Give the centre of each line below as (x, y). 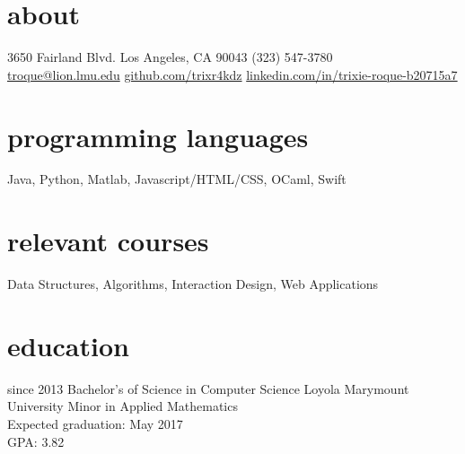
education (68, 345)
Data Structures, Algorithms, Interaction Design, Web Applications (193, 284)
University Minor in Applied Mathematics (123, 406)
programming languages (158, 136)
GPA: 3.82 (36, 441)
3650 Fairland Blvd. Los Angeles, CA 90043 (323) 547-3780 (170, 57)
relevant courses (108, 241)
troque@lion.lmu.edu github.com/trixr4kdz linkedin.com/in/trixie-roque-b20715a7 (232, 74)
